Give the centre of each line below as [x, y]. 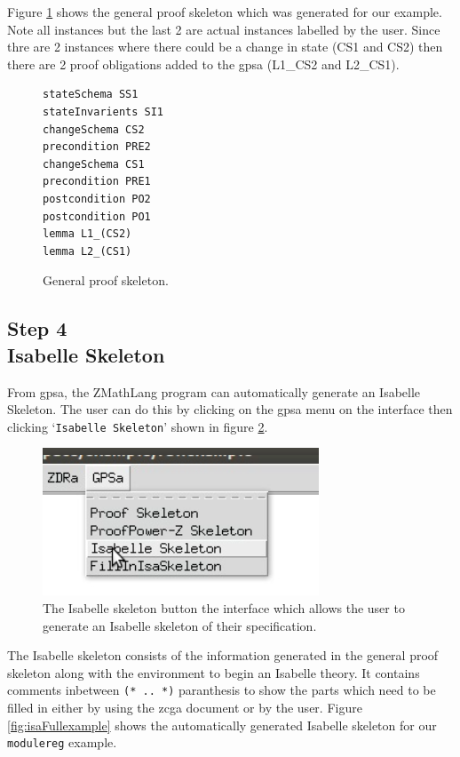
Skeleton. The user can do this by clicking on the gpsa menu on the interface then [230, 409]
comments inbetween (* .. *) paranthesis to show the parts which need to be [222, 690]
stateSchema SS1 [91, 95]
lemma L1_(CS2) [87, 234]
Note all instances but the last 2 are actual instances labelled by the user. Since [224, 29]
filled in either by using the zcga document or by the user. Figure [185, 707]
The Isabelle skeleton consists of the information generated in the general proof [223, 655]
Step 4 [37, 328]
